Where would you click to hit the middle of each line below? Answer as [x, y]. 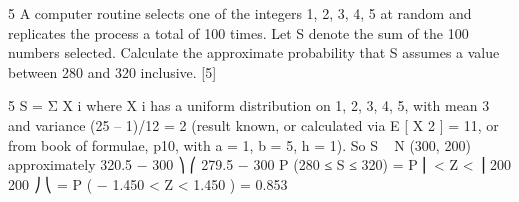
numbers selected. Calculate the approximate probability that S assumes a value [254, 52]
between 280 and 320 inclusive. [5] [112, 71]
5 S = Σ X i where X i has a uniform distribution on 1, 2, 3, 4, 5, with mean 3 [249, 105]
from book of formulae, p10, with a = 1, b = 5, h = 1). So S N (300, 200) [239, 144]
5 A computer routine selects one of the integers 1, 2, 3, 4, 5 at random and [240, 13]
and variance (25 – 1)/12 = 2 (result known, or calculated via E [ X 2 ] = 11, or [253, 124]
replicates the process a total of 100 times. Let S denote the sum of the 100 [238, 32]
